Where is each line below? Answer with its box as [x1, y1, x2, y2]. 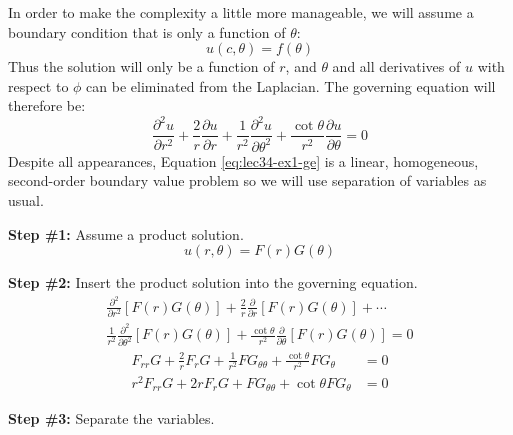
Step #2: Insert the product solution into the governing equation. [8, 272, 418, 293]
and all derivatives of [332, 56, 461, 77]
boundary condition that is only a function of [8, 21, 286, 42]
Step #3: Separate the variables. [8, 407, 215, 428]
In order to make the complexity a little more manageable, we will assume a [8, 2, 474, 22]
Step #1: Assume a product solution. [8, 223, 244, 244]
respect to [8, 75, 69, 96]
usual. [8, 190, 44, 211]
